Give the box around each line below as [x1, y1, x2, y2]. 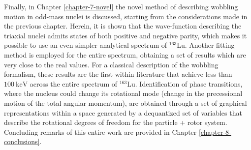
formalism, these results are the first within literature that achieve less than [4, 69, 232, 79]
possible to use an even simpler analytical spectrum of [4, 40, 167, 50]
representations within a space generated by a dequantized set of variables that [4, 107, 242, 118]
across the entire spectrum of [30, 78, 118, 89]
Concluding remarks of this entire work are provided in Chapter [4, 126, 197, 137]
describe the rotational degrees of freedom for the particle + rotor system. [4, 117, 227, 127]
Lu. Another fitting [177, 40, 235, 50]
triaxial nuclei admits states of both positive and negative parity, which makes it [4, 30, 247, 40]
